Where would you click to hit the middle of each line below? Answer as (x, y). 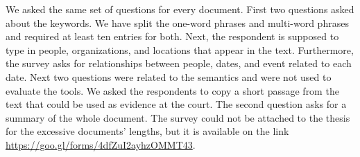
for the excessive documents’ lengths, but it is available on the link (147, 131)
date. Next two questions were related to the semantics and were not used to (169, 76)
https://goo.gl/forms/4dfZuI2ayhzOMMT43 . (101, 144)
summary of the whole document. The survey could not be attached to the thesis (178, 117)
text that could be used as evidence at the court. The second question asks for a (176, 104)
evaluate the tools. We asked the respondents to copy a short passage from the (172, 90)
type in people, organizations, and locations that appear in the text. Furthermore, (180, 49)
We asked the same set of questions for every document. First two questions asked (180, 9)
